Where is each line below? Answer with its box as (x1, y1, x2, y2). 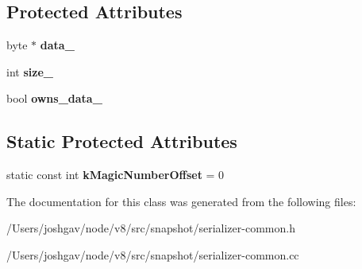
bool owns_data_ (6, 90, 102, 107)
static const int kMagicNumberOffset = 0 (6, 166, 225, 183)
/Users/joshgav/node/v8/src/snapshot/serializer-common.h (6, 220, 295, 236)
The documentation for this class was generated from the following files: (6, 193, 356, 209)
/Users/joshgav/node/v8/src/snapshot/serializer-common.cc (6, 246, 299, 263)
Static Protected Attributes (6, 129, 237, 154)
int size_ (6, 63, 53, 80)
